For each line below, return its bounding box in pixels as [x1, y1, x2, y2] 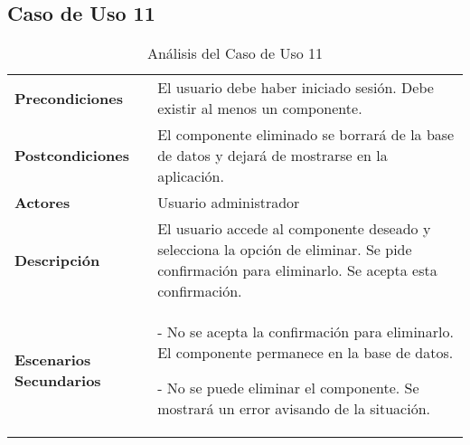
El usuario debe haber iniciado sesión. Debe [157, 77, 434, 99]
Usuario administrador [157, 192, 300, 213]
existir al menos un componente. [157, 98, 362, 119]
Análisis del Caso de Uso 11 [146, 43, 324, 64]
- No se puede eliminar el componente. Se [157, 377, 419, 399]
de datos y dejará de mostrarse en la [157, 145, 388, 166]
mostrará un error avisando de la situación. [157, 398, 430, 420]
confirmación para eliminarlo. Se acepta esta [157, 260, 437, 281]
